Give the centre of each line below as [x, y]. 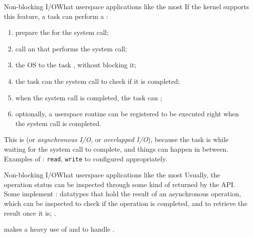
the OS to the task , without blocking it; [76, 65]
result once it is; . [30, 213]
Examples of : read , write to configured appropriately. [86, 158]
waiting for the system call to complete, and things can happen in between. [116, 149]
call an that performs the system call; [71, 48]
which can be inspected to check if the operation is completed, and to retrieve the [126, 203]
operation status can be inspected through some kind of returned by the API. [120, 184]
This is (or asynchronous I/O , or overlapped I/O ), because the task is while [116, 139]
